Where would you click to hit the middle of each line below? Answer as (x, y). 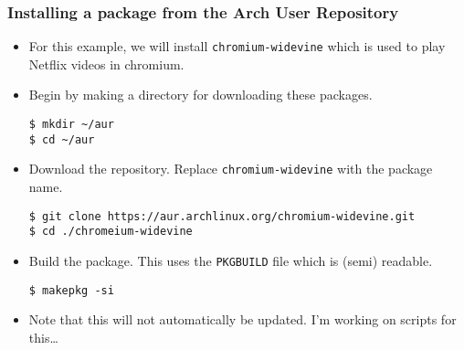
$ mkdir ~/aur (71, 125)
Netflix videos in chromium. (106, 64)
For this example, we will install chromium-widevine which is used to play (237, 46)
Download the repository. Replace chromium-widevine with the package (231, 169)
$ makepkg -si (71, 290)
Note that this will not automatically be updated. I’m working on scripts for (243, 319)
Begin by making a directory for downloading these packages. (200, 95)
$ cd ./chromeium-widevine (111, 232)
